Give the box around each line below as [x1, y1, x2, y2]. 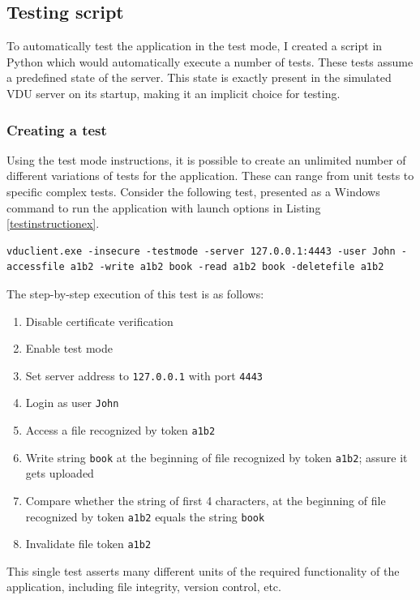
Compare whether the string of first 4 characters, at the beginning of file [25, 491, 386, 508]
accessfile [6, 261, 65, 273]
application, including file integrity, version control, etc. [6, 578, 281, 595]
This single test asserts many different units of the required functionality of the [6, 562, 400, 579]
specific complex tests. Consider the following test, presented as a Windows [6, 182, 380, 199]
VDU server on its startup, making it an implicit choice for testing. [6, 84, 341, 101]
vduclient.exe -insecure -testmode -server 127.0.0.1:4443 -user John [6, 245, 396, 257]
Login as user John [25, 394, 119, 411]
